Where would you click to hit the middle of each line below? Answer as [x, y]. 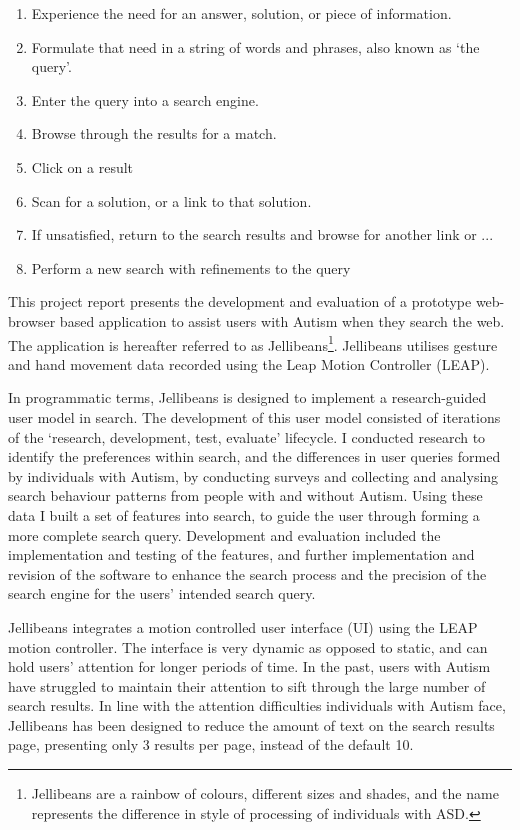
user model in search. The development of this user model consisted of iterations [254, 416]
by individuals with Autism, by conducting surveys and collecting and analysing [253, 475]
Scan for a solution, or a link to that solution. [171, 200]
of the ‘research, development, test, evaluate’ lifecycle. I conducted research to [247, 436]
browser [32, 320]
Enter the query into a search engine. [145, 99]
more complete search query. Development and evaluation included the [224, 534]
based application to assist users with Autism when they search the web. [282, 320]
